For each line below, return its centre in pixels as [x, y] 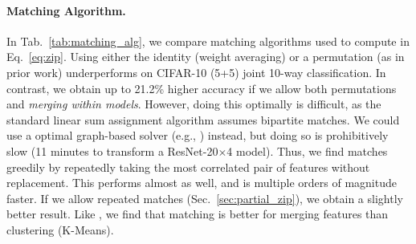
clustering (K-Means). [60, 229]
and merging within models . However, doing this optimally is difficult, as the [194, 104]
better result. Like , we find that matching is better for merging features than [198, 214]
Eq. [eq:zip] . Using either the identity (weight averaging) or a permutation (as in [206, 57]
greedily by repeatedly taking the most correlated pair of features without [188, 167]
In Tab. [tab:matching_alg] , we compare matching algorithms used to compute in [208, 41]
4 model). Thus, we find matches [307, 150]
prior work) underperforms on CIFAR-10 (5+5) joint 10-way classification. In [196, 72]
